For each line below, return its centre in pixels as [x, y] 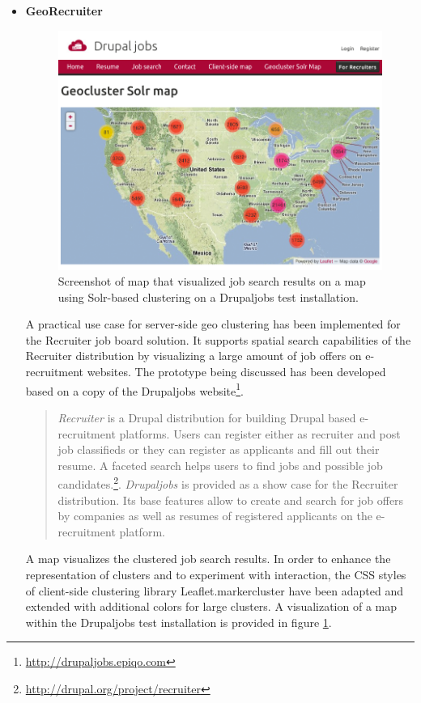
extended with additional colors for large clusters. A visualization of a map [211, 606]
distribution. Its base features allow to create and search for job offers [231, 500]
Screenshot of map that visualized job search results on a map [212, 281]
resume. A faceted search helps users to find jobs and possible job [220, 465]
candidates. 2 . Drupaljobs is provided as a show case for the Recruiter [228, 483]
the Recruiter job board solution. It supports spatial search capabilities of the [218, 339]
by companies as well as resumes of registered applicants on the [215, 516]
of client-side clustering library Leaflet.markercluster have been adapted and [214, 590]
